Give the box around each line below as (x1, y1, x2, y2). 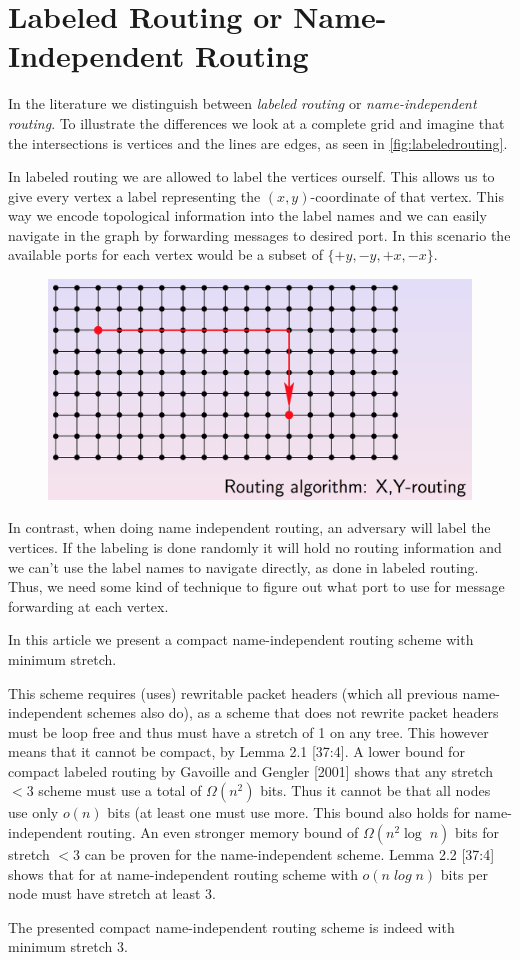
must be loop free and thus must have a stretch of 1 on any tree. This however (8, 721, 489, 742)
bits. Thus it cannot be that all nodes (260, 780, 491, 801)
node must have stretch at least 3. (8, 883, 216, 904)
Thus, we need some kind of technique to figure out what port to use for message (8, 576, 505, 597)
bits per (440, 863, 488, 884)
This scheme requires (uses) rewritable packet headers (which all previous (8, 682, 458, 703)
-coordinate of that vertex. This (310, 185, 504, 206)
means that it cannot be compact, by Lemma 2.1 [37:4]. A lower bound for (8, 741, 465, 762)
